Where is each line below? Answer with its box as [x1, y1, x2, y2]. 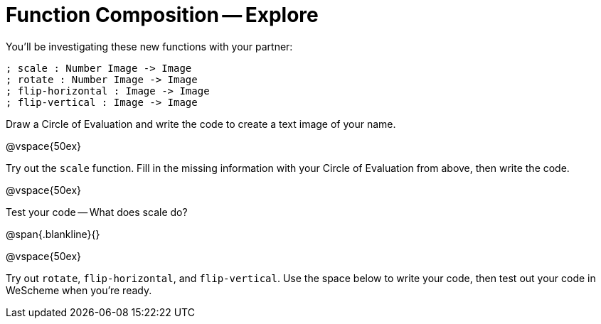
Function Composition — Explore [6, 3, 319, 27]
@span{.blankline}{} [6, 227, 100, 240]
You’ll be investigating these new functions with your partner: [6, 40, 293, 53]
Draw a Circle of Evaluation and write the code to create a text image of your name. [6, 117, 396, 130]
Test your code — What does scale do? [6, 205, 188, 218]
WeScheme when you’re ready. [6, 283, 152, 296]
